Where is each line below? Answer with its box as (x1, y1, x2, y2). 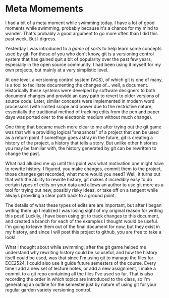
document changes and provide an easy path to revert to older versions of (5, 93, 160, 99)
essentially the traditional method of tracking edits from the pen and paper (5, 109, 160, 115)
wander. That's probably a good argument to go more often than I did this (5, 30, 158, 36)
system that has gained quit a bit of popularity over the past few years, (5, 56, 152, 62)
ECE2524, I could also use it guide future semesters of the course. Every (5, 260, 156, 266)
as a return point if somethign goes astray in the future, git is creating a (5, 134, 153, 140)
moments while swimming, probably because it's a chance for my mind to (5, 25, 158, 31)
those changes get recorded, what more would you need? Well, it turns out (5, 171, 160, 177)
